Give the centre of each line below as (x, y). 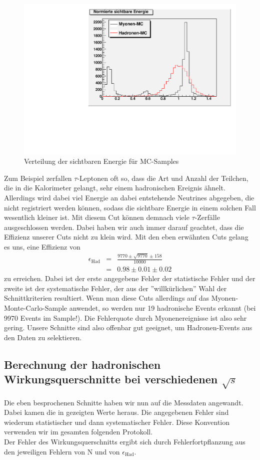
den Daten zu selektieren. (43, 337)
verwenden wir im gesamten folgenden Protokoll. (78, 432)
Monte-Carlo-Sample (36, 307)
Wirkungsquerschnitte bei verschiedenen (111, 379)
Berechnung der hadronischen (82, 364)
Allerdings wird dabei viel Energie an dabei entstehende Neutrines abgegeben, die (129, 198)
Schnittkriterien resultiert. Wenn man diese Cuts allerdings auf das (107, 298)
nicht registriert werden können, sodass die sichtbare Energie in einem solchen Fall (130, 207)
